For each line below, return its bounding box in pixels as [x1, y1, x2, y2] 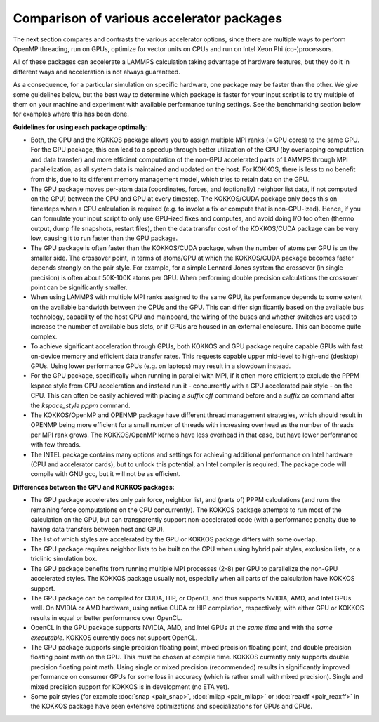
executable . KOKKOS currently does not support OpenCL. [30, 633, 198, 642]
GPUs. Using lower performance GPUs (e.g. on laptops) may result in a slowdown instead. [30, 362, 291, 370]
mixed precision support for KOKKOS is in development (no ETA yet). [30, 682, 230, 691]
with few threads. [30, 440, 81, 449]
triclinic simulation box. [30, 555, 98, 563]
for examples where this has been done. [13, 110, 130, 119]
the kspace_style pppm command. [30, 401, 131, 409]
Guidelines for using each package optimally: [13, 123, 149, 131]
